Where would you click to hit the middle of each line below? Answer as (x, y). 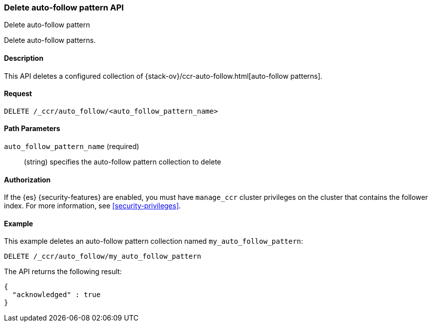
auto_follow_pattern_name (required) (72, 147)
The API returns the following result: (63, 272)
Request (18, 94)
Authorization (27, 179)
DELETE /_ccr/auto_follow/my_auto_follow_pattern (103, 256)
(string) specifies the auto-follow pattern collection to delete (123, 162)
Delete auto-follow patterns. (50, 40)
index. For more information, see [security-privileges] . (93, 206)
